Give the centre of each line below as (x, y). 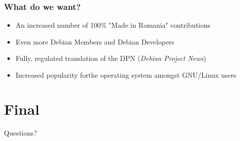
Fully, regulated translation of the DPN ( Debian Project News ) (111, 58)
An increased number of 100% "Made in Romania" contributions (113, 25)
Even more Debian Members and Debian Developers (95, 41)
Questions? (21, 132)
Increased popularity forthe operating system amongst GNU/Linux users (126, 75)
